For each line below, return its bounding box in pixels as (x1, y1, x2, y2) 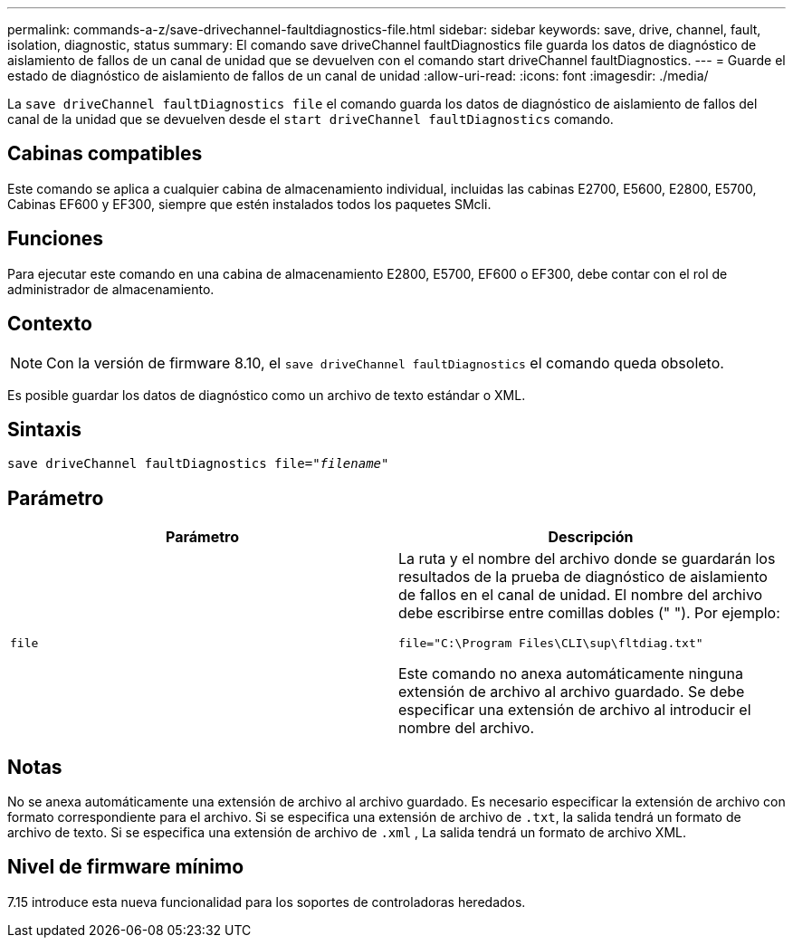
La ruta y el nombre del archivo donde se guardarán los (398, 549, 776, 568)
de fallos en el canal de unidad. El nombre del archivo (398, 586, 763, 605)
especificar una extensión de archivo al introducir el (398, 701, 751, 720)
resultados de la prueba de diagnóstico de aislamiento (398, 568, 768, 587)
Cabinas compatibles (7, 142, 203, 166)
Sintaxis (7, 417, 82, 441)
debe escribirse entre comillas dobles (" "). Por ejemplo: (398, 604, 780, 623)
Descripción (548, 528, 634, 547)
